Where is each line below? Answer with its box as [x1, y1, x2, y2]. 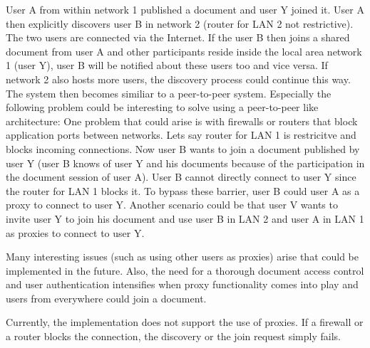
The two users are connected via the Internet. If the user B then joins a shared [6, 30, 350, 45]
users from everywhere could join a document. [6, 290, 207, 305]
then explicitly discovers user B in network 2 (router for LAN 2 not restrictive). [6, 16, 354, 31]
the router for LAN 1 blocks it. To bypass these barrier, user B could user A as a [6, 183, 360, 198]
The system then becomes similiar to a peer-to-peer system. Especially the [6, 85, 332, 100]
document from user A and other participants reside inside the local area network [6, 43, 362, 58]
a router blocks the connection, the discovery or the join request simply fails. [6, 329, 341, 344]
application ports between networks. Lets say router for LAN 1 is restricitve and [6, 127, 356, 142]
